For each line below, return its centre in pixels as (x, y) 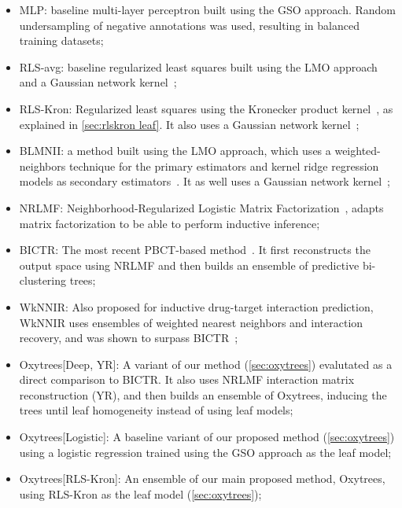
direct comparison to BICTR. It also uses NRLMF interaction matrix (187, 379)
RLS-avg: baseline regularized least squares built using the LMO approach (198, 66)
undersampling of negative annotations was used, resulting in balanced (189, 25)
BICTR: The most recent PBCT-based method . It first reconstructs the (195, 250)
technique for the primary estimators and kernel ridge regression (224, 166)
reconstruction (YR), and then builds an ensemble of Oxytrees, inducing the (203, 394)
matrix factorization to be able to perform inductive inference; (170, 223)
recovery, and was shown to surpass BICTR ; (129, 338)
